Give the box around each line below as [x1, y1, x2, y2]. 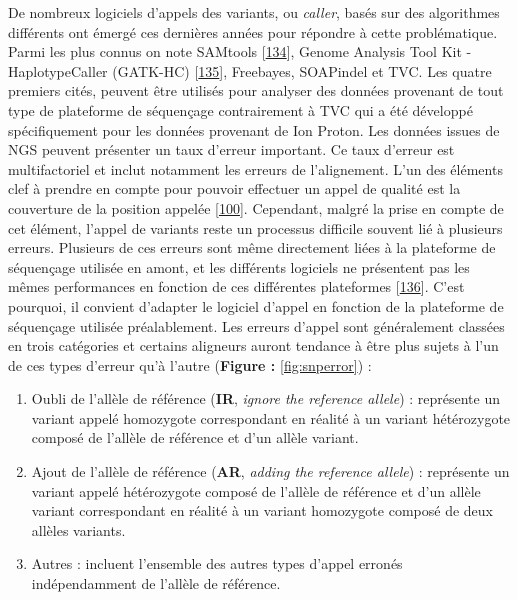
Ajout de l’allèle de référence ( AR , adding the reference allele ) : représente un [31, 461, 510, 482]
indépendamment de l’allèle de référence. [31, 573, 281, 594]
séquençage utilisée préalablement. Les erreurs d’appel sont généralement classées [8, 315, 505, 336]
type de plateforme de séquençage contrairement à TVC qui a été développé [8, 99, 473, 120]
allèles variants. [31, 519, 126, 540]
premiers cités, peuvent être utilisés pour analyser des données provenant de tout [8, 80, 504, 101]
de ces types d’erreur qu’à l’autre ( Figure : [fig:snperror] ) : [8, 354, 372, 375]
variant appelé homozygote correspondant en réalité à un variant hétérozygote [31, 407, 511, 428]
